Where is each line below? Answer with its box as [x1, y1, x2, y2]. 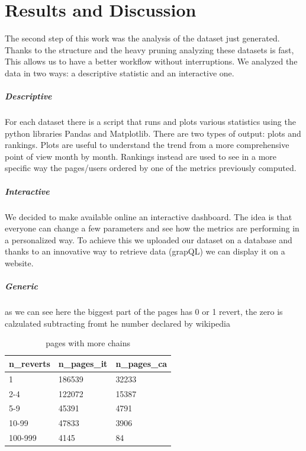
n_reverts [9, 357, 50, 369]
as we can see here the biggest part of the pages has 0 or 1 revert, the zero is [5, 305, 283, 318]
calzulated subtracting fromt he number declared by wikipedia [5, 317, 230, 329]
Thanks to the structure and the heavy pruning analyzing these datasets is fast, [5, 43, 294, 56]
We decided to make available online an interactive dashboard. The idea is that [5, 210, 292, 223]
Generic [5, 280, 38, 292]
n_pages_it [58, 357, 108, 369]
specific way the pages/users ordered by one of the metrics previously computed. [5, 162, 297, 174]
